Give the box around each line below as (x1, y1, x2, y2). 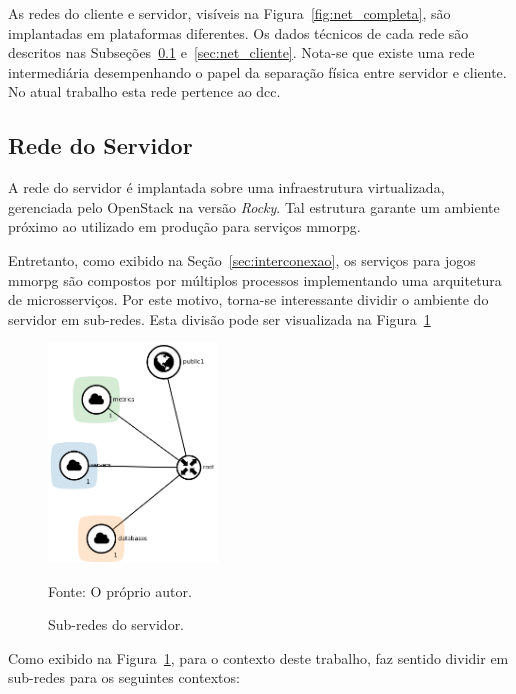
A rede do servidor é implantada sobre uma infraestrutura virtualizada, (8, 177, 445, 198)
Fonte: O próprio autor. (48, 580, 192, 601)
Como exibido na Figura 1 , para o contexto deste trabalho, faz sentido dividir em (8, 647, 509, 668)
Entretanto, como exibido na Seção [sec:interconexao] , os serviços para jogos (8, 249, 476, 270)
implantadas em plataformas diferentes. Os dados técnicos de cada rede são (8, 22, 469, 43)
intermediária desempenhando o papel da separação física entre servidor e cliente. (8, 61, 507, 82)
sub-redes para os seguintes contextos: (8, 667, 240, 688)
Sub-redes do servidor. (48, 614, 185, 635)
